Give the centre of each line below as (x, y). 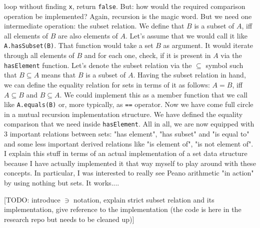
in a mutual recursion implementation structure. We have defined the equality (123, 114)
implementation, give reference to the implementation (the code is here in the (123, 209)
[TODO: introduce (32, 199)
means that (58, 75)
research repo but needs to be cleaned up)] (69, 219)
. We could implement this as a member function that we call (153, 94)
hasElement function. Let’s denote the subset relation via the (98, 65)
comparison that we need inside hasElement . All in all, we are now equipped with (129, 124)
